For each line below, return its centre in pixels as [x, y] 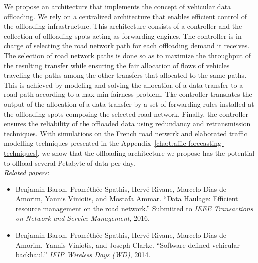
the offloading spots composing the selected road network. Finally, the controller [126, 114]
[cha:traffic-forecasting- [189, 143]
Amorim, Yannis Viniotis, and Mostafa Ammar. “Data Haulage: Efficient [127, 199]
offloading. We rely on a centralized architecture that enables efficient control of [125, 16]
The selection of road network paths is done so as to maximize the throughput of [127, 55]
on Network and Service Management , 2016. [83, 218]
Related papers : [27, 172]
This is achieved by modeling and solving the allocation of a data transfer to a [124, 84]
